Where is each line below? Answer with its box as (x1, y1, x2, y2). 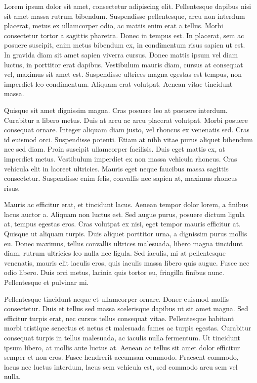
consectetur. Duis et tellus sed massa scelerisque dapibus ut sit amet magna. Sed (4, 303, 249, 314)
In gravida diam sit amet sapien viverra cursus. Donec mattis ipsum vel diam (4, 49, 238, 59)
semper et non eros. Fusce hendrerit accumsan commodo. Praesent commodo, (4, 352, 239, 362)
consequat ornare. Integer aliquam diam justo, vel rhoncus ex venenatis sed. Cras (4, 124, 250, 135)
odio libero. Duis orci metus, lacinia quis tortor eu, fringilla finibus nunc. (4, 267, 224, 277)
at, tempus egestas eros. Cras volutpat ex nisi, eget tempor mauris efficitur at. (4, 219, 241, 229)
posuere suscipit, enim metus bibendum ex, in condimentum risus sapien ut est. (4, 40, 245, 50)
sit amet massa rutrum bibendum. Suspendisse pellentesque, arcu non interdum (4, 10, 245, 21)
